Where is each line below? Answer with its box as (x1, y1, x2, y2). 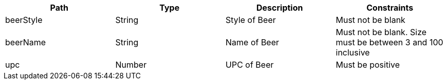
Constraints (366, 3, 414, 13)
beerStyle (5, 15, 43, 25)
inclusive (336, 47, 370, 58)
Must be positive (336, 60, 400, 70)
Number (115, 60, 147, 70)
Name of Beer (226, 37, 280, 47)
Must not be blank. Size (336, 27, 427, 37)
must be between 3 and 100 (336, 37, 443, 47)
